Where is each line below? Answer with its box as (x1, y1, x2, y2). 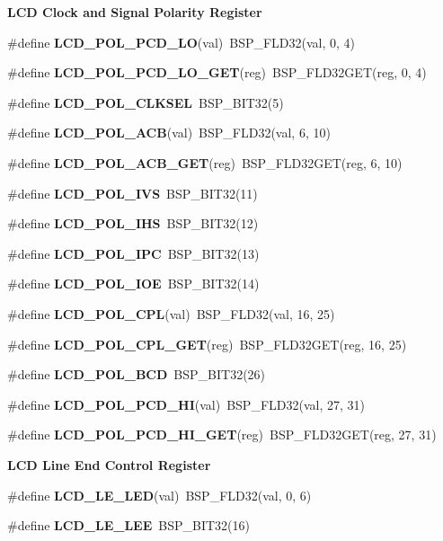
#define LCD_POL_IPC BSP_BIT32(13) (7, 244, 260, 262)
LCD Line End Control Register (7, 455, 211, 474)
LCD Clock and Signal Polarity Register (7, 3, 262, 21)
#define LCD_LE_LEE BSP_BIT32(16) (7, 516, 250, 535)
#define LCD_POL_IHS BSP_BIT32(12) (7, 214, 259, 233)
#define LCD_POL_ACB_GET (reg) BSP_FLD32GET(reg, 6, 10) (7, 153, 403, 172)
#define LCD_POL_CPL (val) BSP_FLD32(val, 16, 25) (7, 304, 335, 323)
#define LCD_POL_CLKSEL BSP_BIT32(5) (7, 93, 284, 111)
